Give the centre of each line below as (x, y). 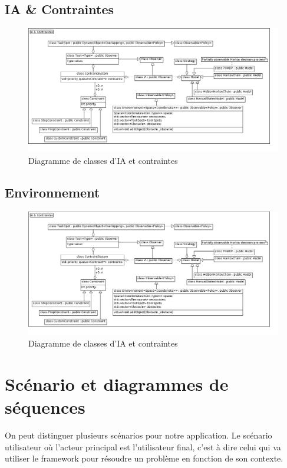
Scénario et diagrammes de (117, 383)
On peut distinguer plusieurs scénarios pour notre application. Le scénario (138, 435)
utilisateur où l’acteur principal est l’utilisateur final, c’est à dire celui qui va (143, 446)
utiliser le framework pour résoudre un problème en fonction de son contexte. (144, 458)
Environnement (52, 192)
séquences (45, 407)
